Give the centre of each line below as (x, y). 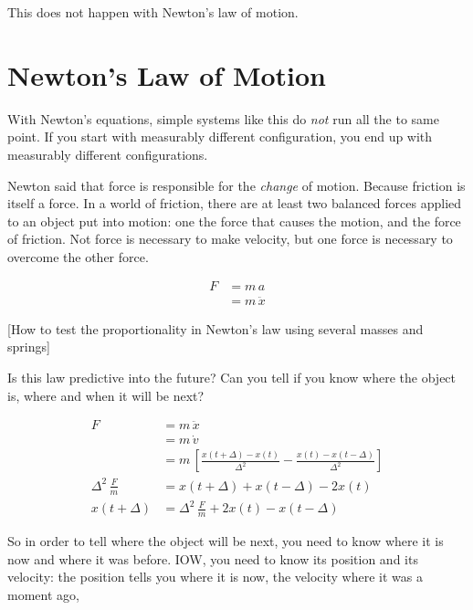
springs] (29, 347)
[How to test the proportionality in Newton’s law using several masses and (215, 328)
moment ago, (43, 594)
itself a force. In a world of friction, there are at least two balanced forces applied (235, 203)
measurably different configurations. (108, 154)
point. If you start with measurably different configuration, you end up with (220, 137)
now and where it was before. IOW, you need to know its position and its (213, 558)
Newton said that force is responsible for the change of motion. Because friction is (236, 185)
